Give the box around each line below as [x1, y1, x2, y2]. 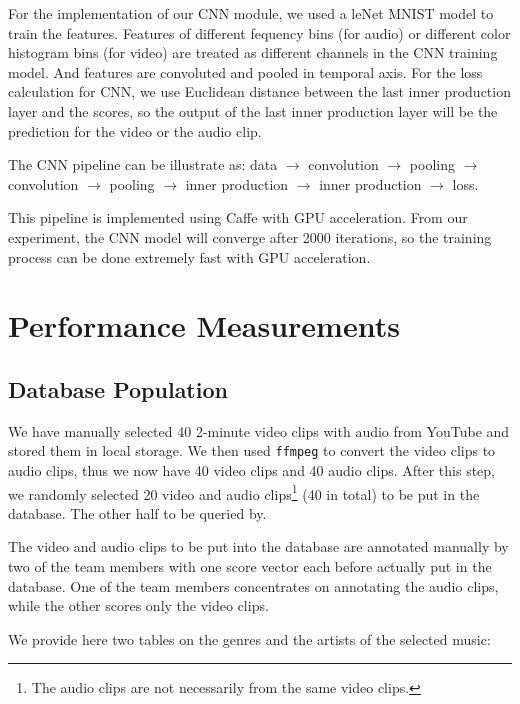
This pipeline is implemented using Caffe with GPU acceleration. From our [8, 207, 468, 228]
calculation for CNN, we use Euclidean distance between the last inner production [8, 81, 511, 102]
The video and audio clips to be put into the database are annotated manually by [8, 536, 509, 557]
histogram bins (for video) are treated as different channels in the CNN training [8, 42, 498, 63]
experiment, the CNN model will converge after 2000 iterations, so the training [8, 226, 492, 247]
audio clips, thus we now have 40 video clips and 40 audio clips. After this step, [8, 459, 495, 480]
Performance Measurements [8, 305, 400, 346]
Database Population [8, 373, 228, 404]
